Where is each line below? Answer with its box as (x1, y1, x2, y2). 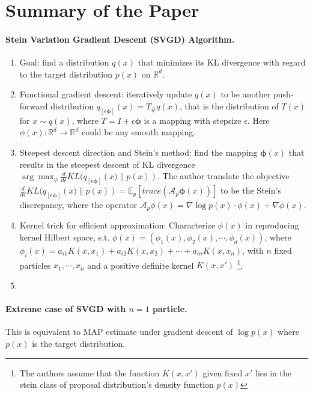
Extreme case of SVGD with (5, 302, 126, 315)
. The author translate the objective (157, 170, 290, 182)
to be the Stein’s (220, 184, 281, 197)
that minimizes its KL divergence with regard (138, 56, 306, 69)
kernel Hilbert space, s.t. (19, 230, 110, 243)
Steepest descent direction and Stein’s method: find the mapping (19, 146, 258, 158)
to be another (220, 88, 271, 100)
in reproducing (245, 219, 299, 231)
